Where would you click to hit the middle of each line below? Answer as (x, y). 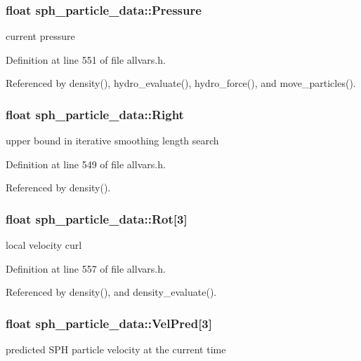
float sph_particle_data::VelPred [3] (109, 323)
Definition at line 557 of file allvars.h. (86, 268)
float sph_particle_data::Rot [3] (97, 218)
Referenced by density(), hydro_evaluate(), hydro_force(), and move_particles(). (181, 83)
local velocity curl (44, 245)
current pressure (40, 36)
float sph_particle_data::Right (95, 114)
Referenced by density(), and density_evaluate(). (111, 292)
